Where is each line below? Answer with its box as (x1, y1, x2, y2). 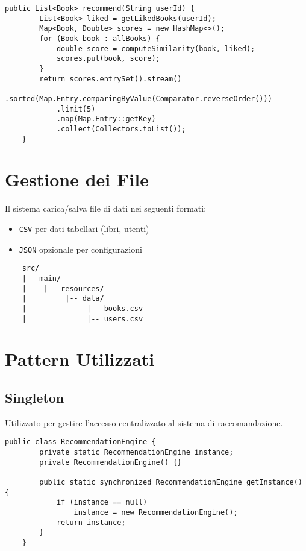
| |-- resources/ (22, 284, 104, 293)
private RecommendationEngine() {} (39, 458, 182, 467)
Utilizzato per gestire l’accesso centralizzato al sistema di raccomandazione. (5, 416, 283, 429)
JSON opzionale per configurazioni (19, 242, 142, 255)
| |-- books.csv (22, 304, 143, 313)
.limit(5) (56, 104, 96, 113)
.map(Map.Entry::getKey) (56, 115, 156, 124)
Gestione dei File (5, 167, 149, 192)
